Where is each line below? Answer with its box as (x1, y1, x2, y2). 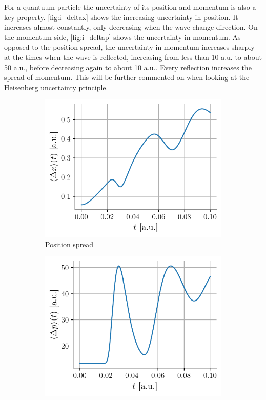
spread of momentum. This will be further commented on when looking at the (4, 72, 250, 83)
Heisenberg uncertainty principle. (4, 82, 108, 92)
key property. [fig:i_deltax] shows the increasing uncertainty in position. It (4, 11, 238, 22)
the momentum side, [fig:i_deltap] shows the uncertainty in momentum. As (4, 31, 241, 42)
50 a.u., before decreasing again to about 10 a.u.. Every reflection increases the (4, 62, 252, 72)
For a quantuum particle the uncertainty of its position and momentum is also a (4, 2, 256, 12)
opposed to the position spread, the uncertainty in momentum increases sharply (4, 42, 255, 52)
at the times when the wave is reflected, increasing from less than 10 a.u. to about (4, 51, 262, 62)
